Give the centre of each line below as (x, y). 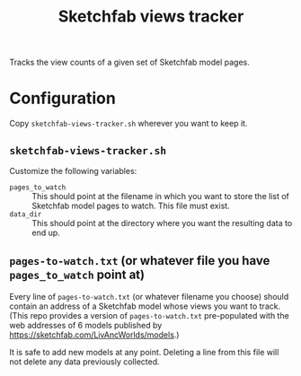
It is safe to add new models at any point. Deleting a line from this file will (144, 352)
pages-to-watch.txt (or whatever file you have (140, 261)
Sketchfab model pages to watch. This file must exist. (131, 205)
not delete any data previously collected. (84, 362)
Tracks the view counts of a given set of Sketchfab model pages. (129, 62)
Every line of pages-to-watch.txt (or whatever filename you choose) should (149, 296)
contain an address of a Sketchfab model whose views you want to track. (145, 306)
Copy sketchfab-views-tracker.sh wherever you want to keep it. (128, 124)
